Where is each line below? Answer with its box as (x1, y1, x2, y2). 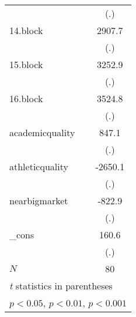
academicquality (9, 126, 75, 139)
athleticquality (9, 160, 68, 173)
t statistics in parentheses (9, 279, 113, 292)
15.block (9, 58, 43, 71)
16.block (9, 92, 43, 105)
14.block (9, 23, 43, 37)
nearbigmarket (9, 194, 68, 207)
